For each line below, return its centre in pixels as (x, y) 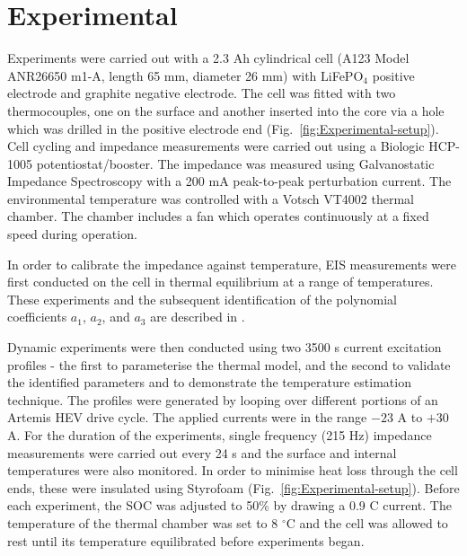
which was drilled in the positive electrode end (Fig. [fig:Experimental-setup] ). (223, 128)
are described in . (198, 317)
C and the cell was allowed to (367, 522)
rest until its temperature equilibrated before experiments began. (186, 540)
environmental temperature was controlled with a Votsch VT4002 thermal (211, 198)
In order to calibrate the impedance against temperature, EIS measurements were (232, 264)
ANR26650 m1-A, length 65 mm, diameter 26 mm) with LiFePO (185, 75)
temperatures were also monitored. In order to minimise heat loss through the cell (233, 470)
